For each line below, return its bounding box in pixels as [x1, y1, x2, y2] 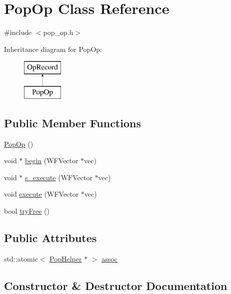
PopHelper [49, 253, 82, 264]
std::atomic [4, 253, 38, 264]
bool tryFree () [4, 206, 49, 216]
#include [4, 27, 32, 37]
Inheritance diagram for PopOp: [4, 43, 102, 54]
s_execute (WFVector [25, 172, 92, 182]
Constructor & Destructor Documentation [4, 278, 227, 293]
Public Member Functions [4, 115, 141, 130]
